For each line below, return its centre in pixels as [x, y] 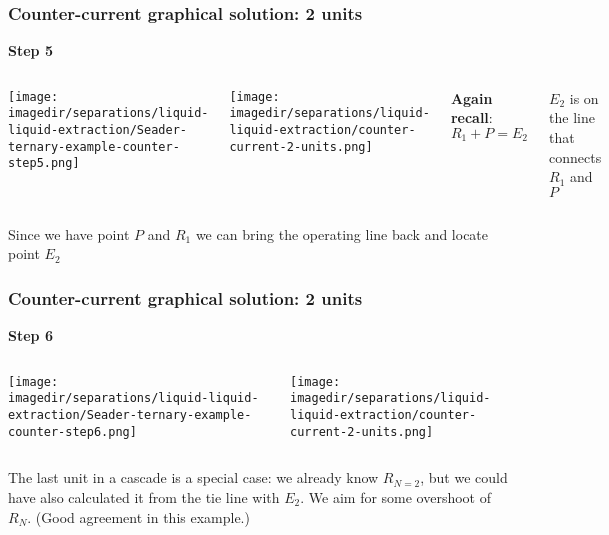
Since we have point [69, 233]
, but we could [464, 477]
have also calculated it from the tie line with [144, 497]
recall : [471, 117]
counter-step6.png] [72, 431]
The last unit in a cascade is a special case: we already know [193, 477]
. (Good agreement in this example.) [138, 516]
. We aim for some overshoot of [396, 497]
